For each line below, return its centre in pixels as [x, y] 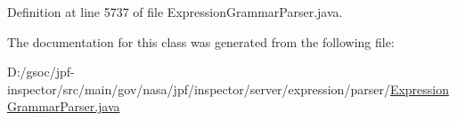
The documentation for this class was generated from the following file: [201, 41]
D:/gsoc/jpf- [41, 72]
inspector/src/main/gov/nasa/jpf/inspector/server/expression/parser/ [199, 89]
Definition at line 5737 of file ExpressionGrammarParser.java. [175, 12]
